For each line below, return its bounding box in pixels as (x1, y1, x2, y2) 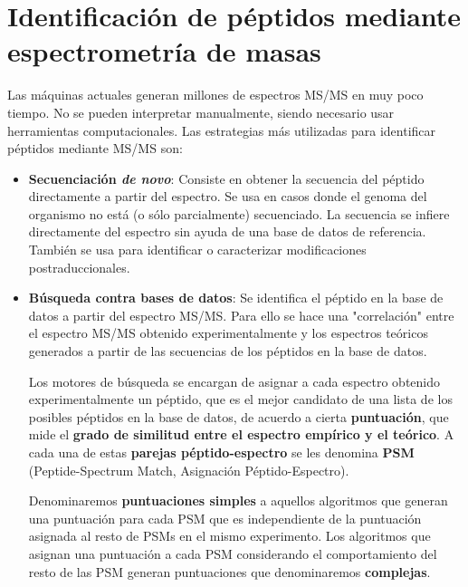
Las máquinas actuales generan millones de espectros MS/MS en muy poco (7, 85, 424, 104)
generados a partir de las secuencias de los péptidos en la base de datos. (28, 342, 427, 361)
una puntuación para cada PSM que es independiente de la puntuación (28, 508, 422, 527)
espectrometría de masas (7, 33, 321, 70)
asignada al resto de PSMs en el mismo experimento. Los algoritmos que (28, 526, 431, 545)
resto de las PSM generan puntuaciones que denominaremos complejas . (28, 562, 431, 581)
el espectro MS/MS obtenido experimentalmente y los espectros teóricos (28, 323, 428, 342)
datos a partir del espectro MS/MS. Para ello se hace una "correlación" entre (28, 305, 454, 324)
